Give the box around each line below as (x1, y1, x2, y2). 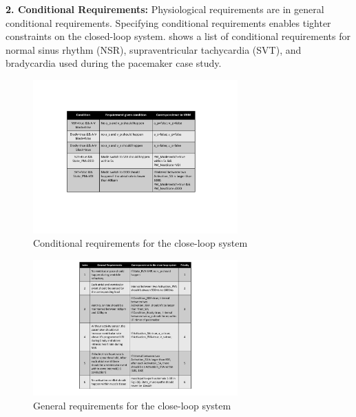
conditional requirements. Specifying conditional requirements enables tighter (6, 15, 331, 30)
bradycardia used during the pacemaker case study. (6, 56, 222, 70)
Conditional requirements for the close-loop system (33, 236, 248, 250)
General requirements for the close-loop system (33, 398, 231, 412)
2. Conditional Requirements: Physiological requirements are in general (6, 2, 324, 16)
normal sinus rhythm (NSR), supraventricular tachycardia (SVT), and (6, 42, 302, 57)
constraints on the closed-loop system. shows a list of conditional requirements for (6, 29, 350, 43)
